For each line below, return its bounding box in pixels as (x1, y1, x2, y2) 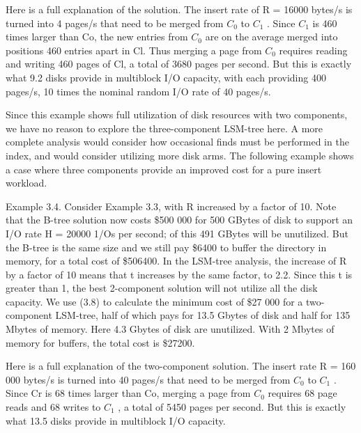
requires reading (279, 42, 348, 57)
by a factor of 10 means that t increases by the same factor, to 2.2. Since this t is (6, 267, 353, 281)
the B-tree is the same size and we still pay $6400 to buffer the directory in (6, 239, 327, 254)
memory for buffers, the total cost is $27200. (6, 335, 195, 349)
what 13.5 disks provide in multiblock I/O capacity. (6, 413, 226, 427)
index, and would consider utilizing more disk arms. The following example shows (6, 148, 354, 162)
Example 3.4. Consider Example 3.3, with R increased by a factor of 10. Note (6, 198, 337, 213)
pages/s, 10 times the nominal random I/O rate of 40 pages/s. (6, 84, 271, 98)
